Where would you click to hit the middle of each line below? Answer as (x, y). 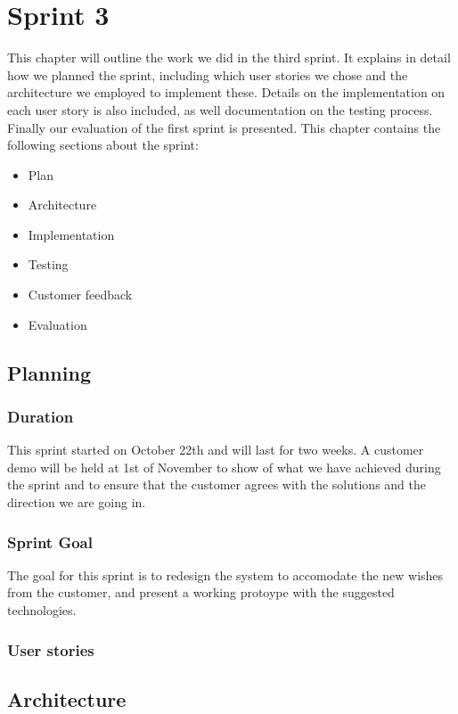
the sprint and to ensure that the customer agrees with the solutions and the (217, 484)
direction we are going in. (77, 502)
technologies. (42, 610)
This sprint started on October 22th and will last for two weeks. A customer (216, 450)
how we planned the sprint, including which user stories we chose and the (208, 74)
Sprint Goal (50, 542)
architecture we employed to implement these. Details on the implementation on (226, 92)
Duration (41, 416)
